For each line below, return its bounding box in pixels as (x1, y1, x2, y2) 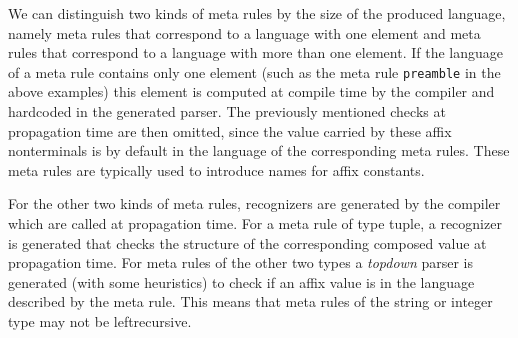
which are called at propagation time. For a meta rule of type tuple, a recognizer (8, 213, 502, 233)
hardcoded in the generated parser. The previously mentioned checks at (8, 101, 446, 122)
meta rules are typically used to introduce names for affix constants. (8, 159, 425, 180)
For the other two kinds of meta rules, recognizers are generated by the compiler (8, 193, 501, 214)
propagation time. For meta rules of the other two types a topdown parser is (8, 252, 473, 273)
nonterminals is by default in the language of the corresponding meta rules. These (8, 140, 510, 161)
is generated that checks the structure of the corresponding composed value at (8, 232, 487, 253)
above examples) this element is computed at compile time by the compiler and (8, 81, 495, 102)
